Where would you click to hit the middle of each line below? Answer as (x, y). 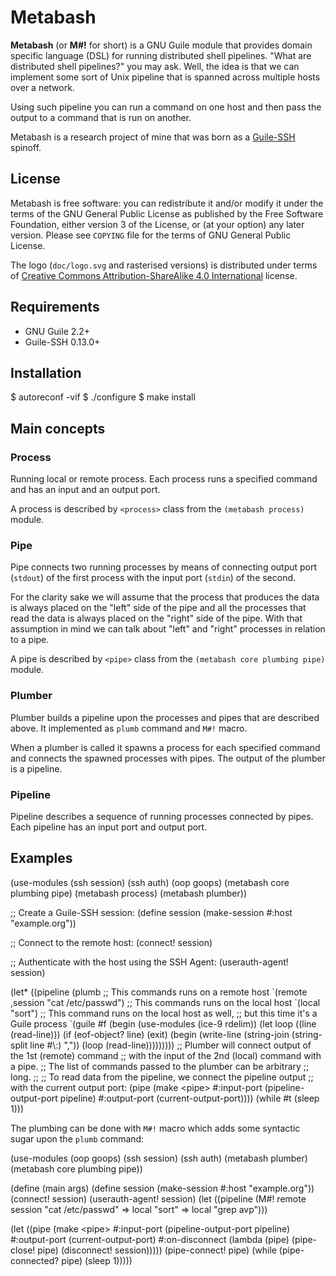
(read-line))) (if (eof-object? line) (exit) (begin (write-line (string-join (150, 1034)
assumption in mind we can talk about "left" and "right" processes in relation (168, 629)
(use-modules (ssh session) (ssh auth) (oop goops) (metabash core (150, 882)
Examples (41, 858)
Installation (46, 372)
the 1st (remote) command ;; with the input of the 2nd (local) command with (166, 1055)
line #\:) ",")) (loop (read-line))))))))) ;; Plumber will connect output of (170, 1045)
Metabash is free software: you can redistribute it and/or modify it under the (167, 203)
